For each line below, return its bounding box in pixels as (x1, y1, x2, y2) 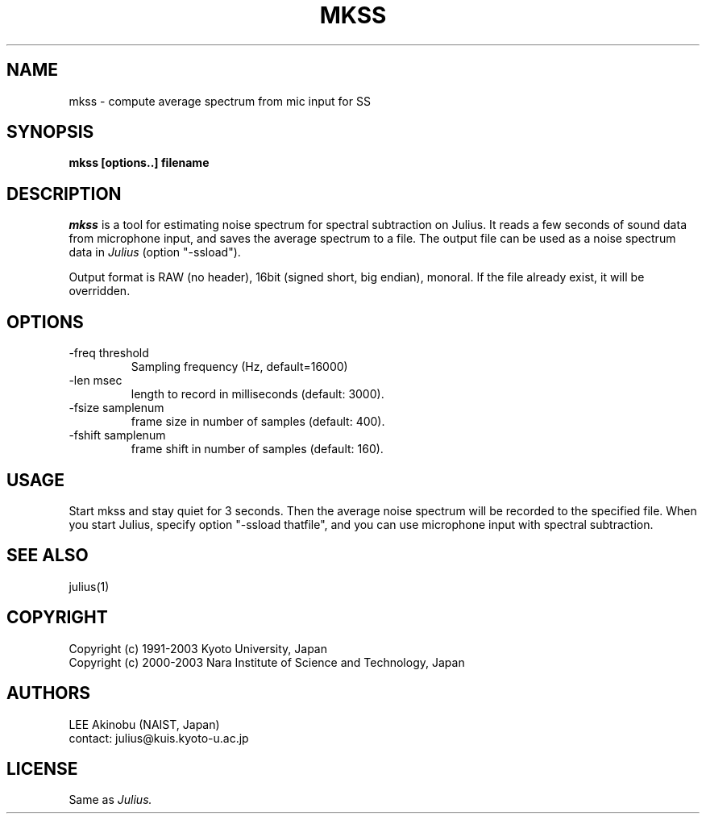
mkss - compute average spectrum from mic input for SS (69, 94, 371, 108)
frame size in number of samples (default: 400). (131, 414, 385, 429)
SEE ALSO (6, 545, 89, 566)
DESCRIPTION (6, 183, 122, 204)
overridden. (69, 284, 131, 298)
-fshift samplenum (69, 428, 166, 443)
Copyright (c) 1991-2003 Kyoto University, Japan (69, 641, 327, 656)
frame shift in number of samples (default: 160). (131, 442, 384, 456)
